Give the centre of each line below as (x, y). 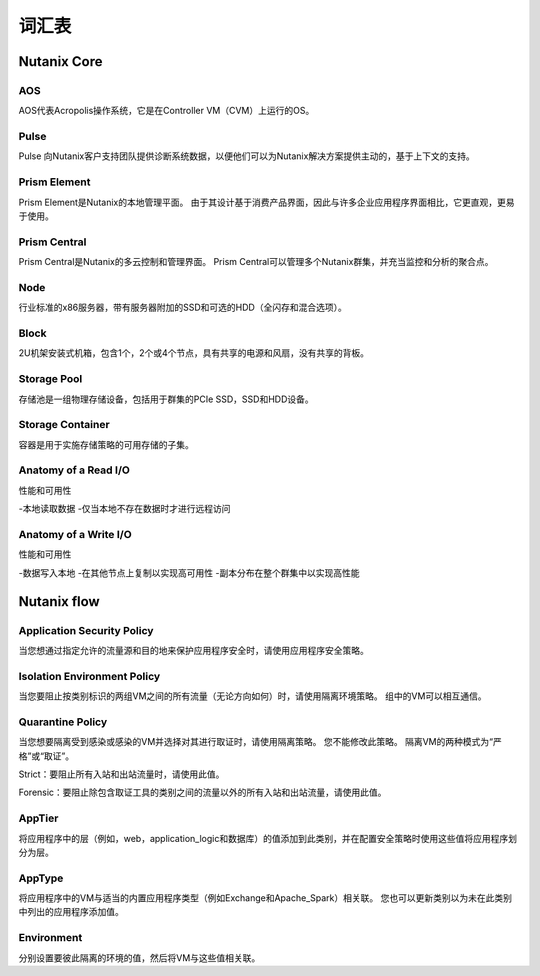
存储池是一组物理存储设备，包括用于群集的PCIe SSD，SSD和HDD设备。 (166, 399)
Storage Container (64, 425)
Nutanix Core (60, 61)
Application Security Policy (86, 630)
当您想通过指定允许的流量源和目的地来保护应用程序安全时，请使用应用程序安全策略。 (193, 650)
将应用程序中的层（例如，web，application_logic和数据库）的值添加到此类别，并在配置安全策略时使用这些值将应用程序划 (267, 838)
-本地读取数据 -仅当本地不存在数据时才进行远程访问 (124, 509)
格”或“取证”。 (46, 756)
